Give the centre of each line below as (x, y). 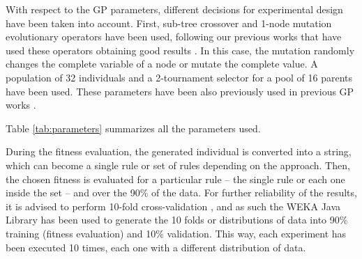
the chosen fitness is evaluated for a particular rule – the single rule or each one (175, 179)
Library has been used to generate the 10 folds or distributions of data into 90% (177, 220)
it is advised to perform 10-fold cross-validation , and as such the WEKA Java (173, 206)
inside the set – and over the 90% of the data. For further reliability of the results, (181, 193)
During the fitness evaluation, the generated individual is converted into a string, (179, 151)
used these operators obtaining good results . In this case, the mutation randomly (180, 50)
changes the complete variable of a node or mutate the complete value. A (162, 64)
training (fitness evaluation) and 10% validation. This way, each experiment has (176, 233)
